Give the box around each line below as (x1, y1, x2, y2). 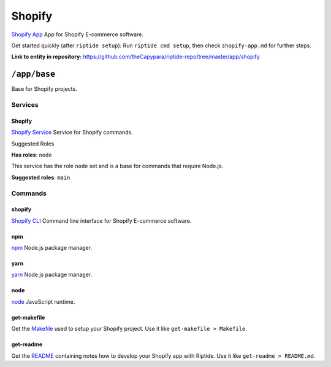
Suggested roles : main (11, 174, 70, 181)
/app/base (11, 69, 55, 79)
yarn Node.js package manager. (11, 271, 93, 279)
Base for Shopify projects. (11, 85, 77, 93)
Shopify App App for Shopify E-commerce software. (11, 31, 143, 38)
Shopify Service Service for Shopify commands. (11, 129, 133, 136)
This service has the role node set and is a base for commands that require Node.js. (11, 163, 224, 170)
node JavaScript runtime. (11, 298, 75, 305)
